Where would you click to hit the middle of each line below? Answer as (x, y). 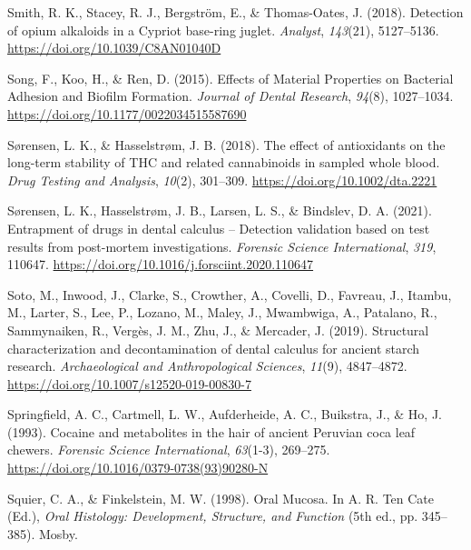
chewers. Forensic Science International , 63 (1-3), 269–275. (169, 450)
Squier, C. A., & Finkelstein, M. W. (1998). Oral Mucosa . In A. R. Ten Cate (221, 498)
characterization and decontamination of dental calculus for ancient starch (214, 348)
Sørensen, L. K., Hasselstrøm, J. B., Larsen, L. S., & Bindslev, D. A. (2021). (220, 210)
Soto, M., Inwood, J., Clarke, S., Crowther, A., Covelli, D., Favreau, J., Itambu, (230, 294)
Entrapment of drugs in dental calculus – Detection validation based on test (219, 228)
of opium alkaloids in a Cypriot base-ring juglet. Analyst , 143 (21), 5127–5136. (223, 30)
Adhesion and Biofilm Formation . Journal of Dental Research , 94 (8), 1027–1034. (231, 96)
